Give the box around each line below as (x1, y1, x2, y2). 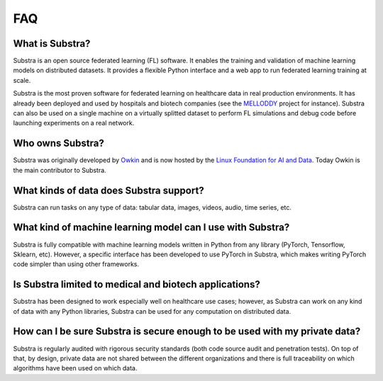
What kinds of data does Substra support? (13, 184, 205, 196)
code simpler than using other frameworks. (13, 260, 140, 268)
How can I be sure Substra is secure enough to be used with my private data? (13, 326, 361, 338)
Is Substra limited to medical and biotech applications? (13, 278, 260, 290)
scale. (13, 76, 31, 84)
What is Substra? (13, 38, 91, 50)
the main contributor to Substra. (13, 166, 106, 174)
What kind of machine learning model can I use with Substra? (13, 222, 290, 234)
